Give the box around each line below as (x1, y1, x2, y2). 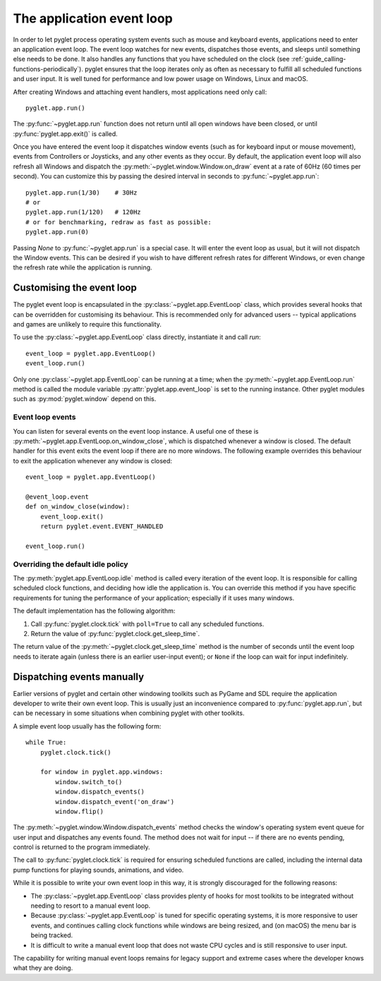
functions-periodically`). (13, 64, 84, 73)
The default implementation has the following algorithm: (13, 607, 176, 615)
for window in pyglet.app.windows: (40, 768, 164, 776)
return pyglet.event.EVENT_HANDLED (40, 523, 164, 530)
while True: (25, 738, 67, 747)
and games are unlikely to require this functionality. (13, 320, 162, 329)
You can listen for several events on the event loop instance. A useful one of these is (13, 427, 259, 435)
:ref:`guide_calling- (291, 55, 346, 63)
